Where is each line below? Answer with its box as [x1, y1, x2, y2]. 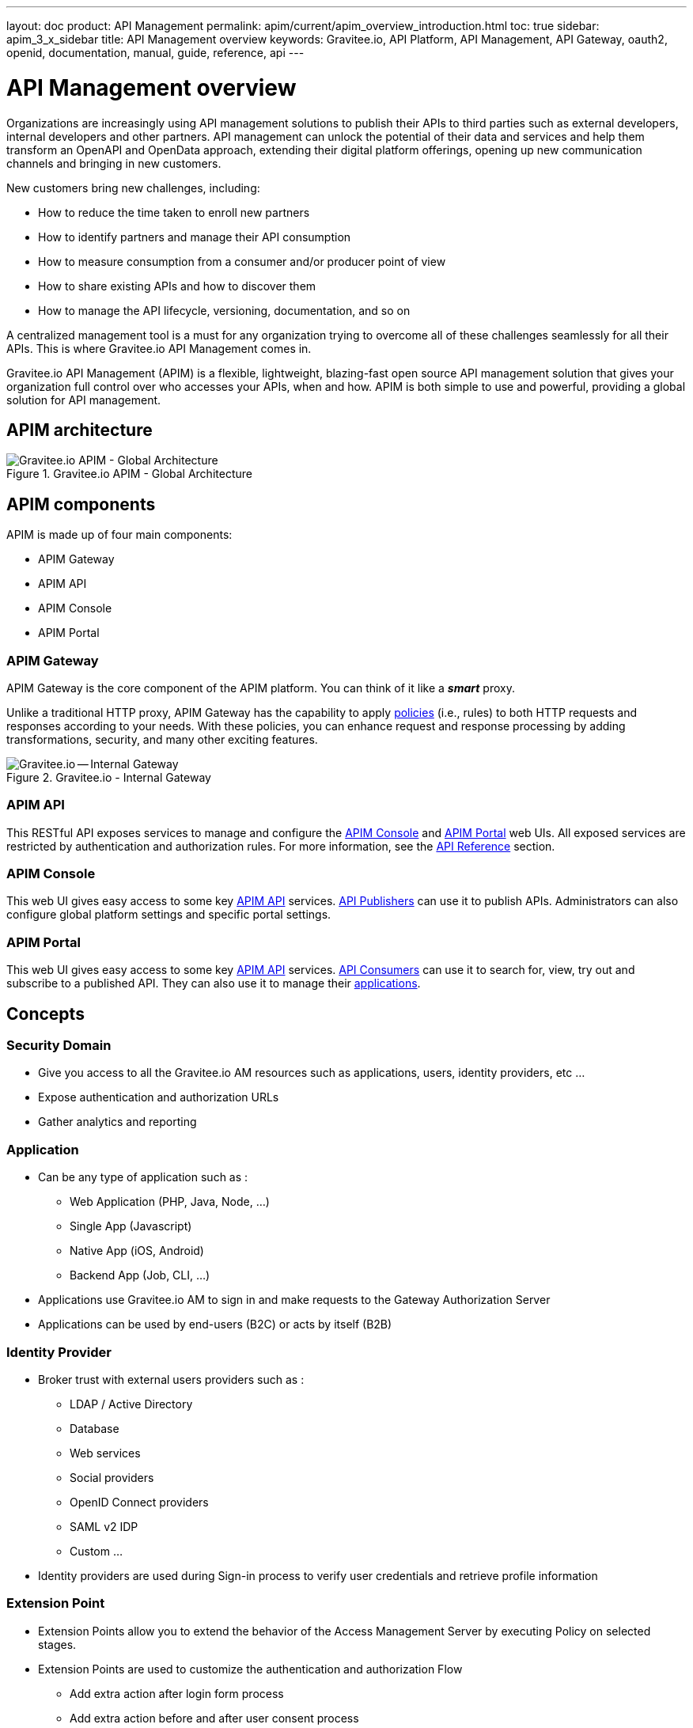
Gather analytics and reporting [38, 1115, 197, 1129]
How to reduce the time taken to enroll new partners [38, 205, 310, 219]
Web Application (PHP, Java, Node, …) [70, 1195, 270, 1209]
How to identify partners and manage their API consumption [38, 229, 351, 244]
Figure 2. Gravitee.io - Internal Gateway [6, 770, 211, 784]
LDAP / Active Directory [70, 1396, 193, 1411]
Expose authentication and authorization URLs [38, 1090, 279, 1105]
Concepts [6, 1003, 85, 1024]
